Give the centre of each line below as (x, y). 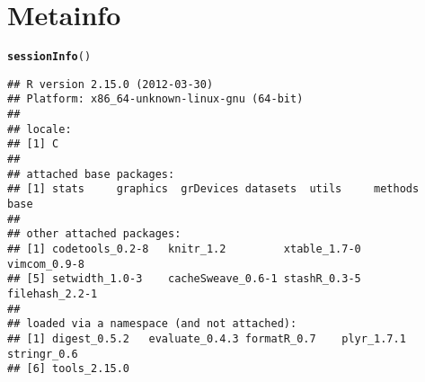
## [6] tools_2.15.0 (69, 369)
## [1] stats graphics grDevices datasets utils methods (213, 189)
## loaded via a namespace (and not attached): (152, 324)
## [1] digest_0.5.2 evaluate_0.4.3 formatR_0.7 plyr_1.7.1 (207, 338)
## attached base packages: (91, 174)
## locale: (40, 129)
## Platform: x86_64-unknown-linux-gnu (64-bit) (155, 99)
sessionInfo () (49, 57)
